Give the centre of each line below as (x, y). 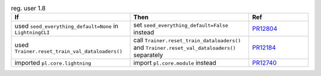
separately (148, 55)
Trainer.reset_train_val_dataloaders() (69, 51)
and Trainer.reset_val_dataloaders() (185, 47)
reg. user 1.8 (28, 8)
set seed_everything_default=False (181, 25)
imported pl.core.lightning (53, 63)
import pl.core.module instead (175, 63)
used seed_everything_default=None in (67, 26)
